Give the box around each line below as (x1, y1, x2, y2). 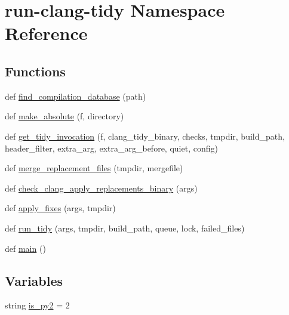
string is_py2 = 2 (5, 299, 70, 311)
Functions (5, 61, 66, 80)
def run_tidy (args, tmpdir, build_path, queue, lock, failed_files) (5, 221, 245, 234)
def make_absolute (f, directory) (5, 110, 124, 122)
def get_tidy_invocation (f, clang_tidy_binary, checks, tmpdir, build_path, (5, 129, 285, 142)
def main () (5, 242, 46, 254)
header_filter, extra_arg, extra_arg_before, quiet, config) (5, 141, 218, 154)
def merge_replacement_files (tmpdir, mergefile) (5, 162, 183, 174)
